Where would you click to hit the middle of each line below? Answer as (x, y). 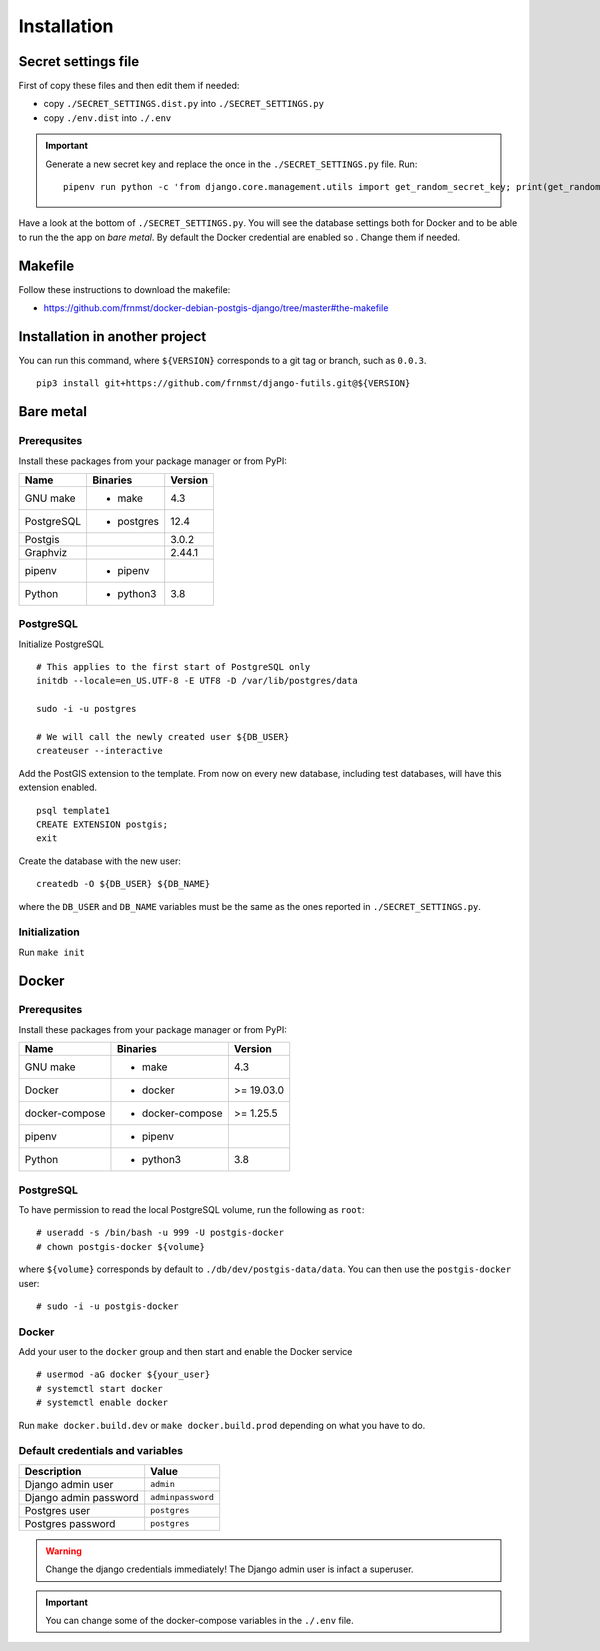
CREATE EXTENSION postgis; (102, 824)
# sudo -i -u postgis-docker (107, 1306)
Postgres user (57, 1510)
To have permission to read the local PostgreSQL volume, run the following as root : (191, 1209)
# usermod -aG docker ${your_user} (123, 1374)
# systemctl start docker (100, 1388)
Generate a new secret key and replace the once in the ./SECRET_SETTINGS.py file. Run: (231, 164)
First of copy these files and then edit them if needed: (129, 86)
